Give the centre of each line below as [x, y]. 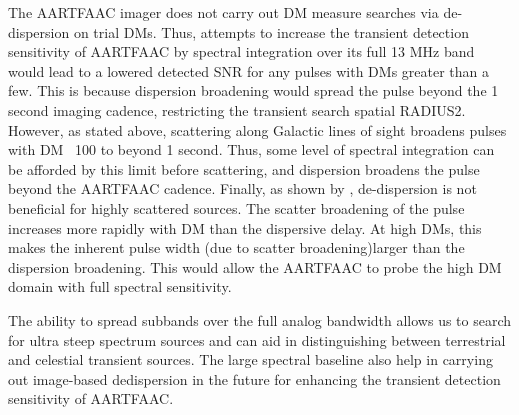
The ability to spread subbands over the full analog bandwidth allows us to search [260, 319]
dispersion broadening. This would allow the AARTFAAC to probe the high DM [255, 266]
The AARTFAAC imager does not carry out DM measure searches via [223, 12]
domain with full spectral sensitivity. [120, 286]
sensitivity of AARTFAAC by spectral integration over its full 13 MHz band [241, 51]
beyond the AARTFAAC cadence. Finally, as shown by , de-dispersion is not [242, 188]
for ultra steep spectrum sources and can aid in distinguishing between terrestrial [257, 339]
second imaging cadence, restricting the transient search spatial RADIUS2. [237, 109]
